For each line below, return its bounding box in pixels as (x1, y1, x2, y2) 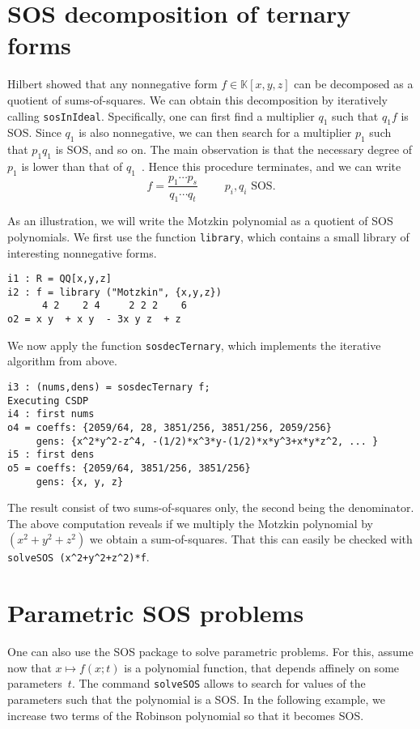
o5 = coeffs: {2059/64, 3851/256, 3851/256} (7, 462, 251, 474)
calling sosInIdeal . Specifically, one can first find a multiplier (7, 107, 315, 124)
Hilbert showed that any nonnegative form (7, 75, 218, 92)
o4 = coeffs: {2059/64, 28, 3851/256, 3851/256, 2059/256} (7, 422, 332, 433)
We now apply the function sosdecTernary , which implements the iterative (7, 336, 381, 353)
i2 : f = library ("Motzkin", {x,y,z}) (7, 286, 222, 298)
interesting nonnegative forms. (7, 244, 157, 261)
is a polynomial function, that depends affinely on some (124, 659, 400, 676)
